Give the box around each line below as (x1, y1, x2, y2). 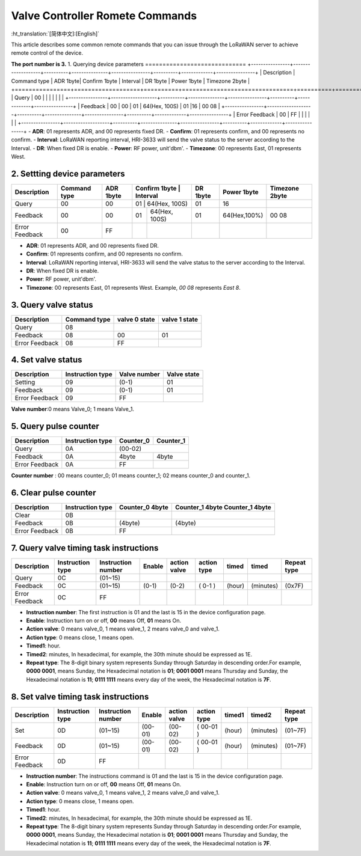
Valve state (166, 370, 200, 379)
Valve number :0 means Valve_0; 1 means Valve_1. (11, 406, 135, 413)
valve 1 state (161, 315, 199, 323)
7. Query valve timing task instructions (11, 543, 159, 553)
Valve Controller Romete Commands (11, 9, 197, 22)
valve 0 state (117, 315, 155, 323)
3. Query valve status (11, 299, 93, 310)
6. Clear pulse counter (11, 488, 96, 498)
